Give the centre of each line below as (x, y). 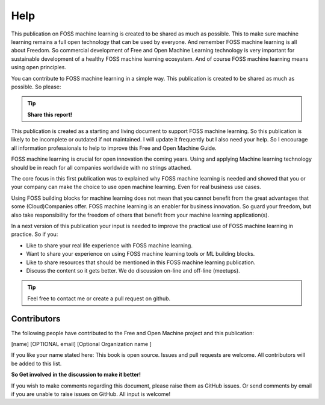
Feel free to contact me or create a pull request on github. (99, 298)
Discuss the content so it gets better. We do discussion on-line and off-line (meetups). (133, 270)
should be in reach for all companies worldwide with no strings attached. (101, 167)
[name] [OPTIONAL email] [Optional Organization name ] (81, 344)
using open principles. (39, 67)
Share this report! (50, 114)
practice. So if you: (35, 234)
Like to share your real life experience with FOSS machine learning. (109, 245)
